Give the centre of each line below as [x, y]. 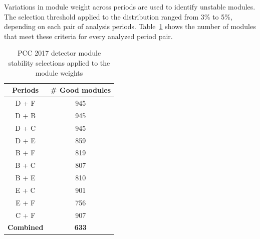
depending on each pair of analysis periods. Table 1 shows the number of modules [130, 26]
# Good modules [81, 90]
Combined [26, 227]
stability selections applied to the [59, 62]
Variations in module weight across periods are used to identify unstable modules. [130, 7]
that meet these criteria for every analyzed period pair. [88, 36]
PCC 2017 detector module [59, 53]
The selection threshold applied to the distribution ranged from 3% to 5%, [118, 16]
